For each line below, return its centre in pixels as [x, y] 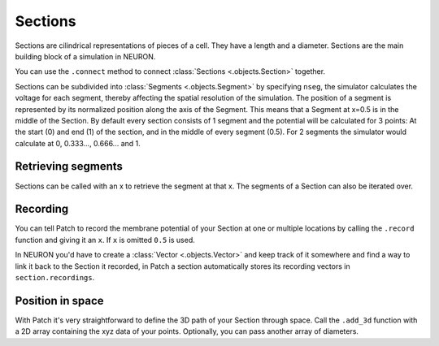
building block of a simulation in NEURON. [85, 56]
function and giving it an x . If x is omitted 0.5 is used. [105, 240]
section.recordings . [55, 278]
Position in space [60, 301]
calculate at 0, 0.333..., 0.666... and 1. [78, 143]
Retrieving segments [69, 167]
